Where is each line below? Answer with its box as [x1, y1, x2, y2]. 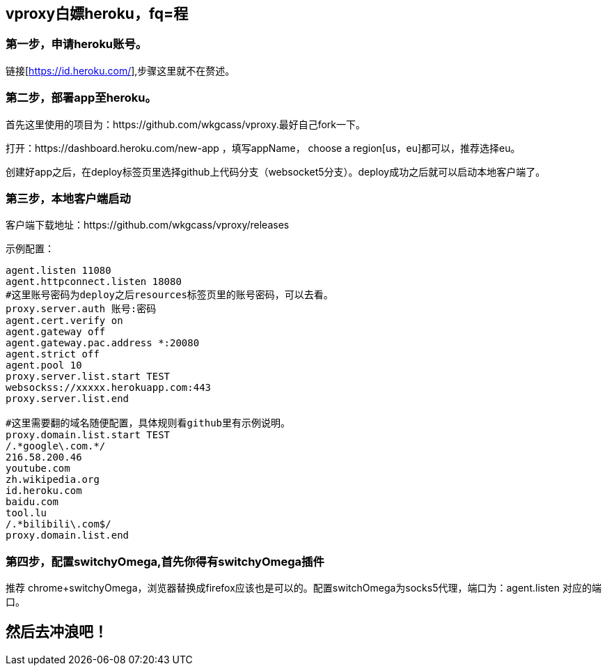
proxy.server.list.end [6, 393, 129, 405]
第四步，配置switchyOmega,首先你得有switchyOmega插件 [6, 554, 324, 569]
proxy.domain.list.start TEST [6, 429, 171, 441]
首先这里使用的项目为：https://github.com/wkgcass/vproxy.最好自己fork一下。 [6, 118, 366, 130]
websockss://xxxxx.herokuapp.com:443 [6, 382, 212, 394]
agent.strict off [6, 348, 100, 360]
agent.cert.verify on [6, 315, 123, 327]
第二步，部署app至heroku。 [6, 91, 157, 105]
